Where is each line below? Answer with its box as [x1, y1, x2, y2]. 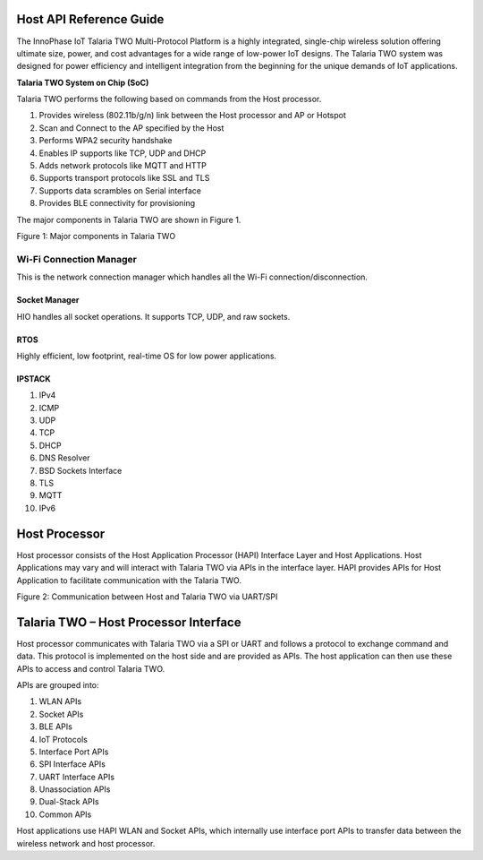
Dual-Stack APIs [38, 796, 99, 807]
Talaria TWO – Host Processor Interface [16, 615, 241, 630]
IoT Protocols [38, 734, 89, 744]
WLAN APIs [38, 696, 82, 707]
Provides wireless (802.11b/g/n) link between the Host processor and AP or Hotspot [38, 110, 346, 121]
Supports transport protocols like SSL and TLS [38, 173, 210, 184]
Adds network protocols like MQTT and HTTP [38, 160, 208, 171]
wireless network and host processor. [16, 838, 156, 848]
